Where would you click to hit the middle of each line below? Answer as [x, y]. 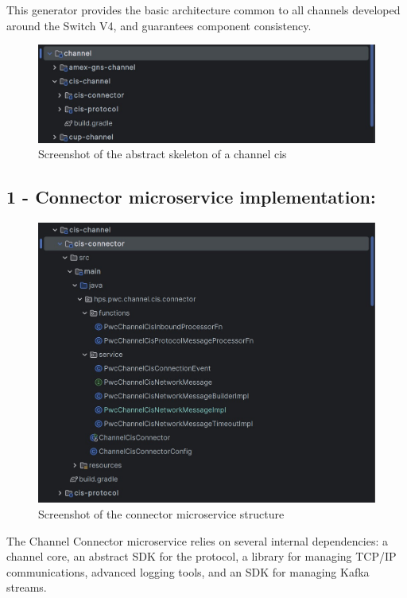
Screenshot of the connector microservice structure [161, 514]
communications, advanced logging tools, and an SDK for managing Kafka [188, 571]
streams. [27, 587]
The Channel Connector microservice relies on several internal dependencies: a [198, 540]
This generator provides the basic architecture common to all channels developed [203, 10]
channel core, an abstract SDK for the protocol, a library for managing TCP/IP [202, 556]
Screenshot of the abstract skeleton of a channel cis [163, 154]
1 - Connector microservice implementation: [191, 197]
